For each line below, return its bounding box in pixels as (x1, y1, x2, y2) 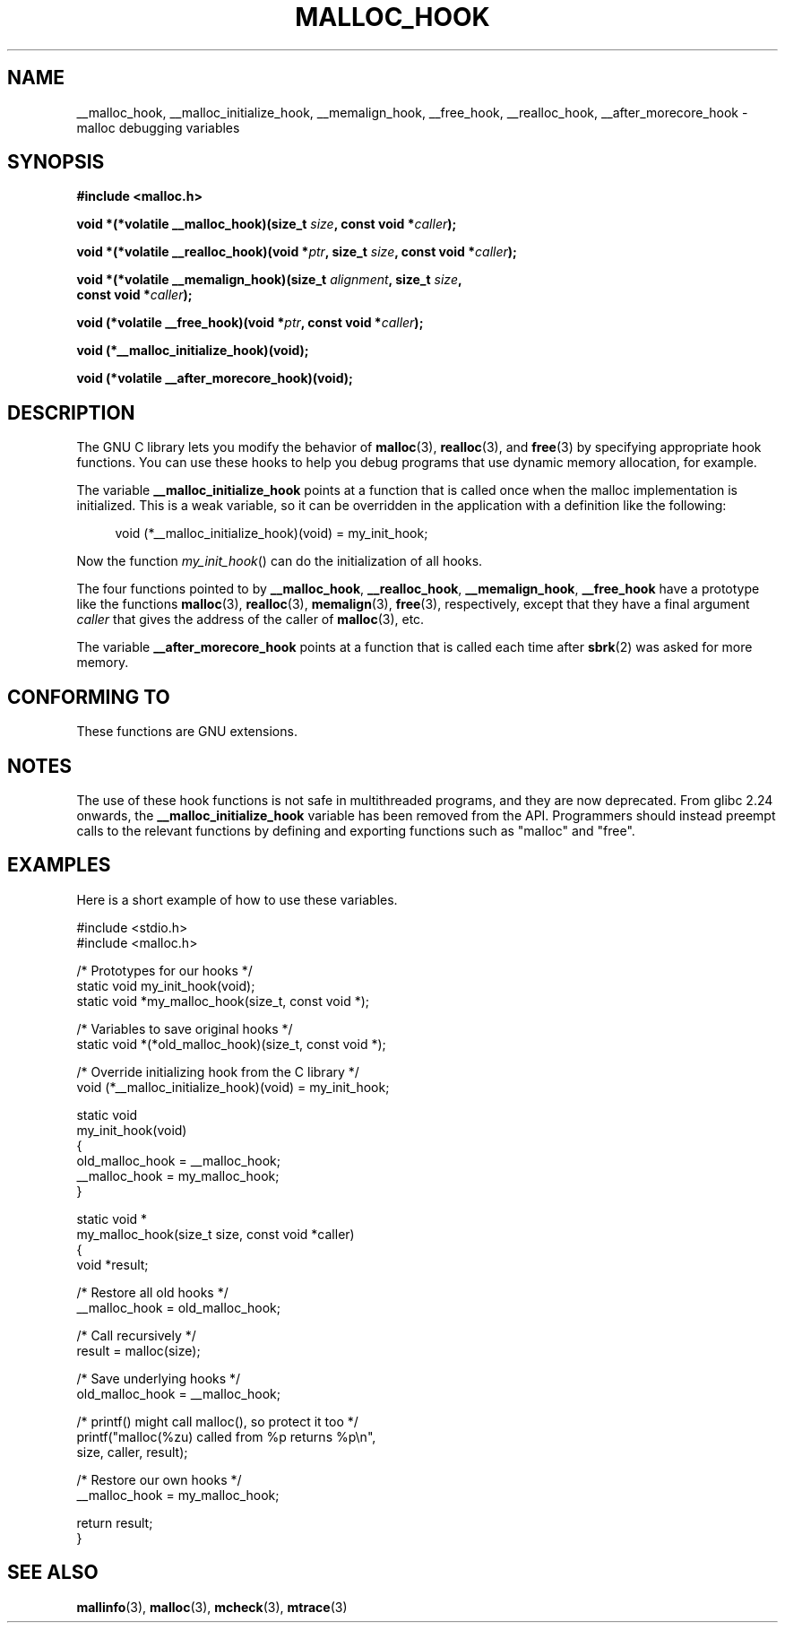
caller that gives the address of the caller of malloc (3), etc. (76, 611, 425, 628)
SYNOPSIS (7, 151, 105, 174)
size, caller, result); (76, 1444, 188, 1460)
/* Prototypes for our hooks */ (76, 962, 253, 978)
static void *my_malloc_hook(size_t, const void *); (76, 993, 369, 1009)
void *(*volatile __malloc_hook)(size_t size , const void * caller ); (76, 216, 457, 232)
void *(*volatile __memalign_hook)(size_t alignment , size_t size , (76, 272, 462, 288)
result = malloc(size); (76, 1342, 201, 1358)
